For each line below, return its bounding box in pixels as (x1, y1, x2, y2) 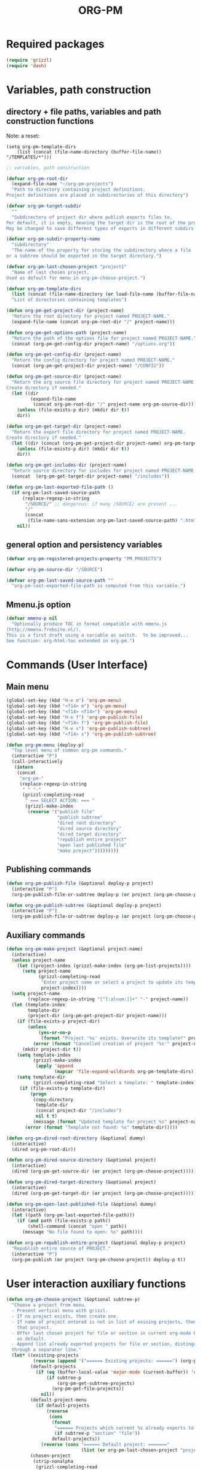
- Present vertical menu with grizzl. (11, 1308, 109, 1314)
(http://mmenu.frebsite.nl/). (6, 626, 82, 633)
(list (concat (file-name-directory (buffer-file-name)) (17, 149, 162, 155)
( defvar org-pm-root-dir (6, 175, 68, 182)
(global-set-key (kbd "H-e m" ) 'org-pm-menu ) (6, 698, 121, 704)
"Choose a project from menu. (11, 1302, 87, 1308)
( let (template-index (11, 1002, 66, 1008)
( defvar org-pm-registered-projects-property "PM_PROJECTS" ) (6, 555, 162, 561)
